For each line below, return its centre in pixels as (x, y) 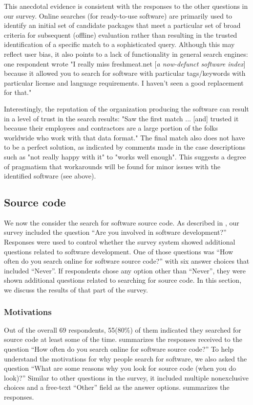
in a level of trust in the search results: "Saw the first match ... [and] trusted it (121, 118)
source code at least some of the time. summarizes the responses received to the (123, 339)
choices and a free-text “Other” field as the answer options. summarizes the (117, 387)
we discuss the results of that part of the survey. (76, 290)
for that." (18, 92)
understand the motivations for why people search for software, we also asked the (126, 358)
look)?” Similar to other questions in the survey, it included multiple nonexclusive (126, 377)
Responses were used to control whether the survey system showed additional (120, 242)
